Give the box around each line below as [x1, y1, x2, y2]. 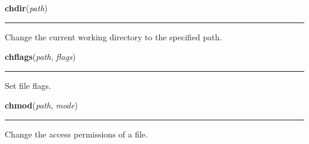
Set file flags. [5, 79, 51, 91]
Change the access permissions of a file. [5, 127, 148, 140]
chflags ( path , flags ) [5, 50, 76, 63]
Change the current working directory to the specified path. [5, 30, 222, 43]
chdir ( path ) [5, 2, 48, 14]
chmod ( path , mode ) [5, 99, 78, 111]
